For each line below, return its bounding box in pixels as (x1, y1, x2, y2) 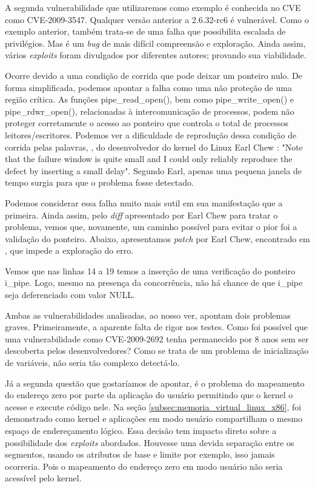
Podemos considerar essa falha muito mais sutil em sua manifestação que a (5, 196, 283, 209)
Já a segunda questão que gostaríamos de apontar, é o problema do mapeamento (5, 376, 305, 389)
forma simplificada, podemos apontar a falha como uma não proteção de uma (5, 81, 292, 93)
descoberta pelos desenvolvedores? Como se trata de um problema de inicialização (5, 344, 309, 357)
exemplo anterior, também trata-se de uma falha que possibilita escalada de (5, 25, 286, 38)
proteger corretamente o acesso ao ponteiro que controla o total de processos (5, 117, 289, 129)
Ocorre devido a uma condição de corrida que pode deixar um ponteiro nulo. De (5, 69, 302, 81)
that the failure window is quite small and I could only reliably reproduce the (5, 152, 293, 165)
